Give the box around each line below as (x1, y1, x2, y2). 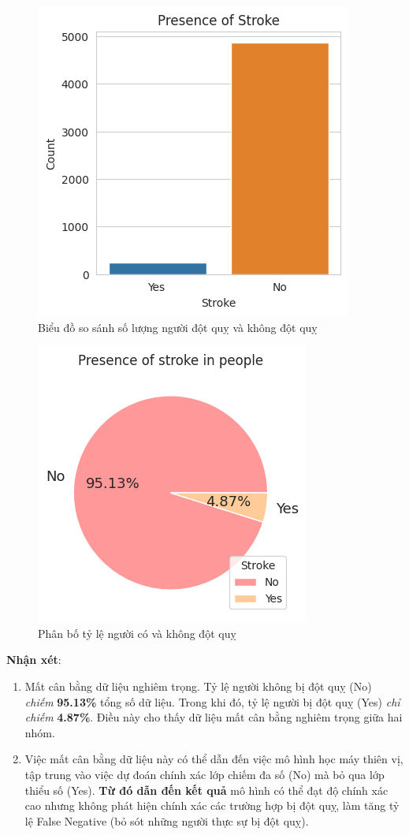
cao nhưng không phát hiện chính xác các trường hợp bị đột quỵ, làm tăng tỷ (24, 797, 400, 814)
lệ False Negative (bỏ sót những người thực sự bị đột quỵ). (24, 812, 309, 829)
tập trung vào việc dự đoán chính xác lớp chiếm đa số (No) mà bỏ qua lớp (24, 766, 385, 782)
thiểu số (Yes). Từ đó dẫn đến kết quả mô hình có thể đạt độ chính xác (24, 781, 389, 798)
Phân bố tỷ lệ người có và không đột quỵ (38, 624, 236, 641)
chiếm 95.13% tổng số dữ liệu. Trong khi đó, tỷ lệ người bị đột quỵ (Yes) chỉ (24, 693, 400, 710)
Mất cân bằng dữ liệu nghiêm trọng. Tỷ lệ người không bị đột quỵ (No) (24, 677, 372, 694)
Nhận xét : (6, 651, 61, 668)
